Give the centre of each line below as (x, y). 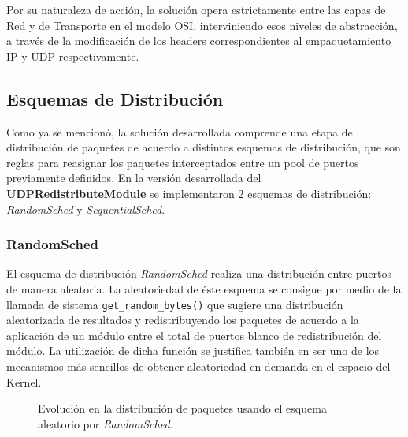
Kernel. (24, 381)
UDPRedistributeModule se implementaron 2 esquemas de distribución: (189, 193)
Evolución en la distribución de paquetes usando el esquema (182, 408)
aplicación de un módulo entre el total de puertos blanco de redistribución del (194, 335)
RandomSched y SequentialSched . (86, 209)
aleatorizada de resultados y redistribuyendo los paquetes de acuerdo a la (183, 320)
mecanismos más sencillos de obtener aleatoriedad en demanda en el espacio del (198, 366)
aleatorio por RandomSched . (106, 423)
